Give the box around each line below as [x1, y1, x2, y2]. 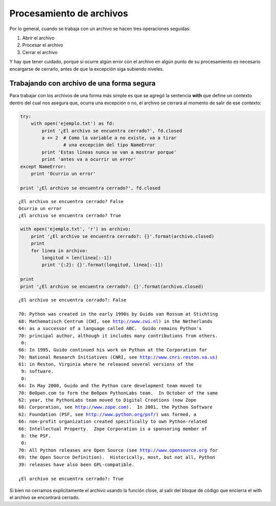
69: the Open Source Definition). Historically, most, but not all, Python [18, 454, 216, 460]
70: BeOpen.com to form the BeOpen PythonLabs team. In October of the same [18, 390, 218, 396]
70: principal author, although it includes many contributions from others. [18, 333, 218, 339]
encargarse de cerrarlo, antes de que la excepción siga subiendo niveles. [9, 65, 164, 72]
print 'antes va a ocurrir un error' [41, 157, 136, 162]
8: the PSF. [21, 433, 51, 438]
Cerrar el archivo [22, 49, 58, 55]
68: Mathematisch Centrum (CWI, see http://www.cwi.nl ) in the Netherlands [18, 318, 213, 324]
